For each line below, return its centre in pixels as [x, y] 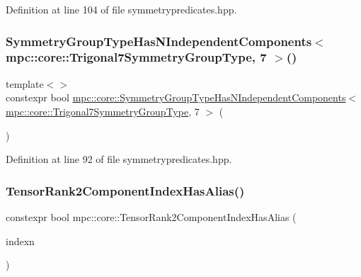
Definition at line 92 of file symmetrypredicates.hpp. [119, 159]
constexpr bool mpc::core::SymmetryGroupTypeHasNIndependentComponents [176, 97]
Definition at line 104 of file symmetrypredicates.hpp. [121, 9]
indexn [20, 241]
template [25, 83]
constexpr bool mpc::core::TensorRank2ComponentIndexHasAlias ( [151, 216]
